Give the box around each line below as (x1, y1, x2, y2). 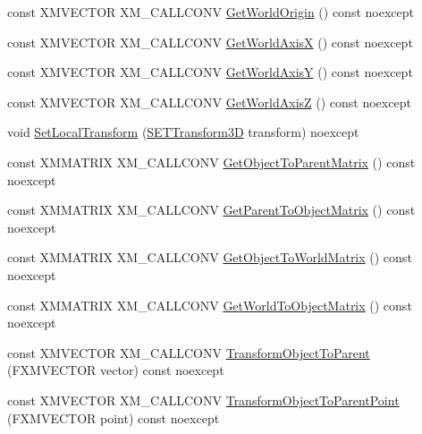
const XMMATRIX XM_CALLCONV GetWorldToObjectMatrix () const (7, 295, 412, 314)
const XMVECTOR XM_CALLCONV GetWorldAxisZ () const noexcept (7, 92, 411, 111)
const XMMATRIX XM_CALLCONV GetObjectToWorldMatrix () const (7, 248, 412, 267)
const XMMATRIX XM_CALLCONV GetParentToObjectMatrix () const (7, 200, 416, 219)
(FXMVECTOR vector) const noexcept (7, 361, 224, 379)
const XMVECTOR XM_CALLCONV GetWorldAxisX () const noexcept (7, 32, 413, 51)
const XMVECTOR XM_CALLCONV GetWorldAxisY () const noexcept (7, 63, 413, 81)
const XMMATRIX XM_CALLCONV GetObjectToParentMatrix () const (7, 152, 416, 171)
